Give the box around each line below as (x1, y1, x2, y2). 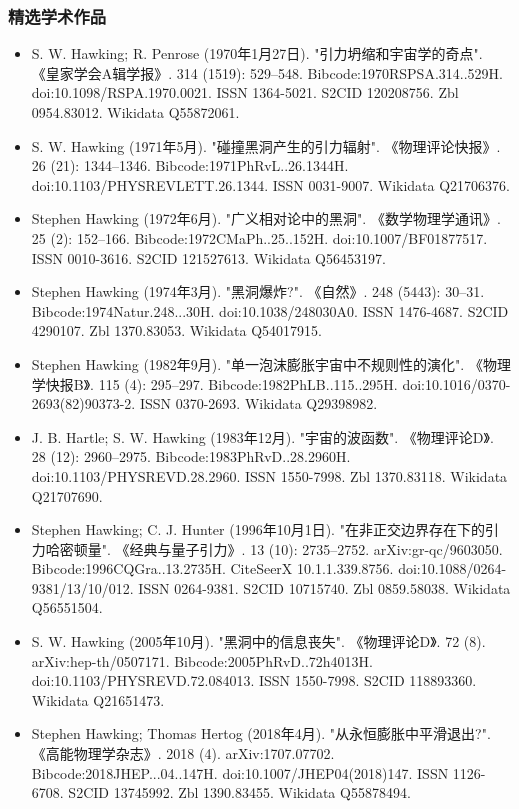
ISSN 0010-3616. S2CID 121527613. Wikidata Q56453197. (31, 247, 386, 268)
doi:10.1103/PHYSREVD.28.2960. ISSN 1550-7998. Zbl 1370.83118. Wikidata (31, 465, 508, 486)
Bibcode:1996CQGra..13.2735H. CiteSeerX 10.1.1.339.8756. (31, 558, 394, 579)
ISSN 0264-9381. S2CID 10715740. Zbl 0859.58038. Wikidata (138, 577, 511, 598)
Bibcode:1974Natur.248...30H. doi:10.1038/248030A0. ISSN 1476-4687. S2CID (31, 300, 509, 321)
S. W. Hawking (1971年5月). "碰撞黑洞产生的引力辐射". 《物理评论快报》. (31, 135, 501, 156)
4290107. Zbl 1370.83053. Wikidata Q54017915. (31, 320, 322, 341)
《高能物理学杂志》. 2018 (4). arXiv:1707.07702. (31, 743, 335, 764)
